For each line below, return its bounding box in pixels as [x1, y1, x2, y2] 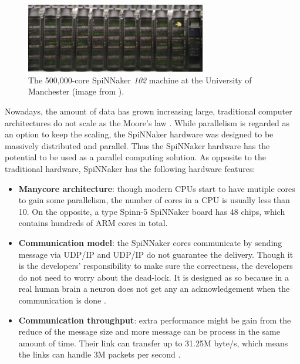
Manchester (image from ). [28, 85, 124, 97]
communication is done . [18, 294, 106, 306]
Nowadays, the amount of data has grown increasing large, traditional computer [5, 105, 292, 117]
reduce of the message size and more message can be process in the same [18, 325, 280, 338]
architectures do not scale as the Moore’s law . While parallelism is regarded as [5, 116, 289, 129]
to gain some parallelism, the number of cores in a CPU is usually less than [18, 194, 290, 206]
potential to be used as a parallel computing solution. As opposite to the [5, 151, 266, 163]
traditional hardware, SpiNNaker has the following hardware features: [5, 163, 255, 175]
